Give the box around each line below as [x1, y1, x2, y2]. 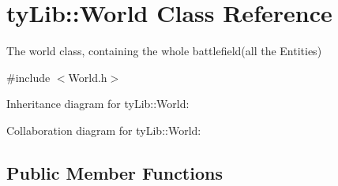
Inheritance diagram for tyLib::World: [6, 95, 190, 112]
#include [6, 69, 51, 85]
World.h [68, 69, 107, 85]
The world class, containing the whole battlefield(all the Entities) [6, 43, 322, 59]
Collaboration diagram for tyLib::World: [6, 121, 201, 138]
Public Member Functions [6, 160, 223, 184]
